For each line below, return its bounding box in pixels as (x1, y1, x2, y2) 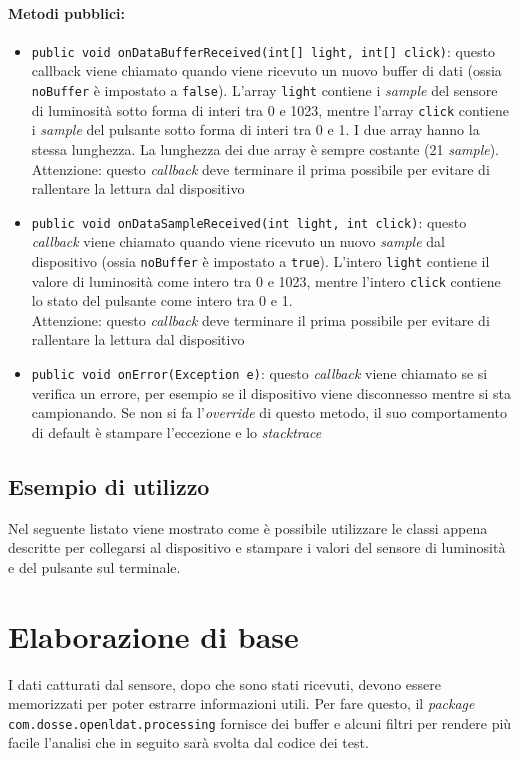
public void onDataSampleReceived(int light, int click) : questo (31, 211, 467, 232)
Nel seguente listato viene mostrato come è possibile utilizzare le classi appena (8, 517, 488, 538)
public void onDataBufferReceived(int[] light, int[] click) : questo (31, 40, 495, 61)
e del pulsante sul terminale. (8, 556, 181, 577)
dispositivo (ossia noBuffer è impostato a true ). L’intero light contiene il (31, 250, 490, 271)
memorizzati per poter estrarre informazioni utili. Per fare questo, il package (8, 693, 475, 714)
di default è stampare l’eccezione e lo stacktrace (31, 421, 322, 442)
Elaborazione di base (8, 615, 299, 656)
